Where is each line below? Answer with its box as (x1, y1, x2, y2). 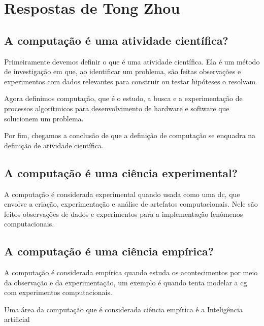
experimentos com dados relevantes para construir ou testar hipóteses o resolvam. (4, 76, 257, 86)
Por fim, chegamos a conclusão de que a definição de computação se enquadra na (4, 130, 256, 141)
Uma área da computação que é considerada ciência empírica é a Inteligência (4, 304, 243, 314)
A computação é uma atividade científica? (4, 32, 228, 48)
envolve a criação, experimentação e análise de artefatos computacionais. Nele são (4, 199, 258, 209)
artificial (4, 314, 30, 324)
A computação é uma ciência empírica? (4, 243, 214, 259)
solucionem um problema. (4, 113, 84, 123)
